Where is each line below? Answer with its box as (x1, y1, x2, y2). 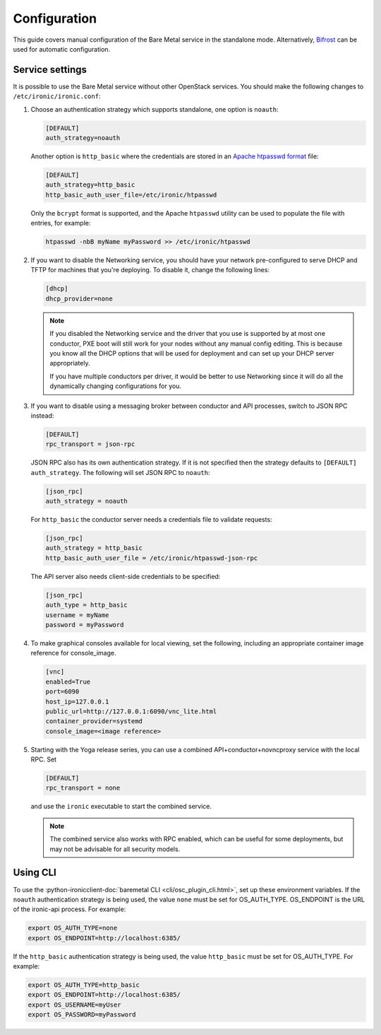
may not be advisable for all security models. (49, 845, 181, 853)
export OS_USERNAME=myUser (28, 1000, 121, 1009)
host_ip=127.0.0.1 (45, 697, 109, 706)
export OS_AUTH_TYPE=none (28, 924, 118, 932)
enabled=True (45, 677, 91, 686)
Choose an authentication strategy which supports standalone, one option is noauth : (30, 105, 279, 113)
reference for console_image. (30, 649, 116, 657)
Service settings (13, 64, 87, 76)
